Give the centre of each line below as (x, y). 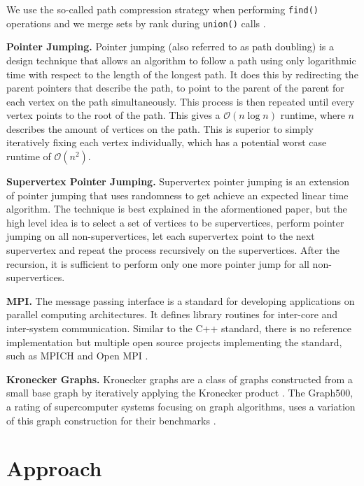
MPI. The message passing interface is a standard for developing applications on (181, 300)
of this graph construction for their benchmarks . (111, 420)
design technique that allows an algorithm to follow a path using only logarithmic (181, 60)
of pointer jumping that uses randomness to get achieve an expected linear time (177, 195)
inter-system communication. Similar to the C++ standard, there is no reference (179, 328)
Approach (54, 468)
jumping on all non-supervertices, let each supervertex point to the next (161, 236)
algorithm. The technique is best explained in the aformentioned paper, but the (177, 209)
